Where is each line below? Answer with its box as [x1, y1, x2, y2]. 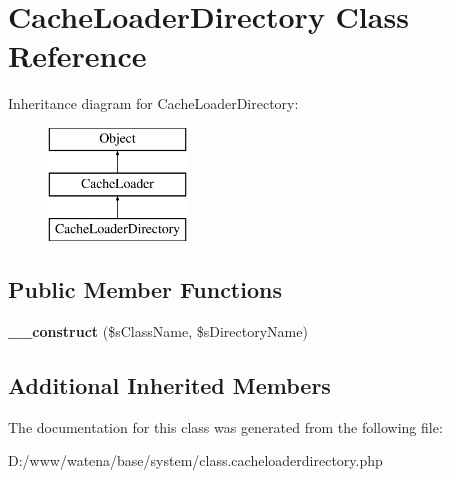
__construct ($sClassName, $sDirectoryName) [8, 321, 308, 342]
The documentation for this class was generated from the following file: [8, 416, 443, 437]
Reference [8, 35, 147, 76]
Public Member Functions [8, 274, 282, 305]
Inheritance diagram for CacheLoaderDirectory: [8, 93, 299, 114]
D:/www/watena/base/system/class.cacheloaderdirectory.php [8, 450, 383, 471]
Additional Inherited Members [8, 370, 331, 401]
